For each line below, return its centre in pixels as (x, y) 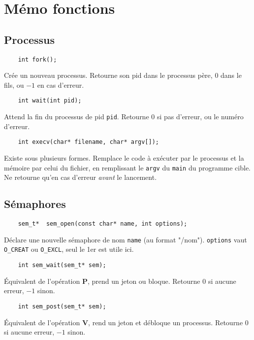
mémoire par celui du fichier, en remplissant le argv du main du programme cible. (127, 167)
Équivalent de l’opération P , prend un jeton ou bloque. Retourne (102, 281)
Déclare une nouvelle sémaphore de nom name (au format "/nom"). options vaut (126, 239)
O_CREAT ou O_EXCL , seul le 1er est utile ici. (69, 249)
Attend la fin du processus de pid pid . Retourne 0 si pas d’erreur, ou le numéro (124, 117)
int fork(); (37, 59)
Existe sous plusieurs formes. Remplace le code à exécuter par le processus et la (124, 157)
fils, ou (14, 85)
